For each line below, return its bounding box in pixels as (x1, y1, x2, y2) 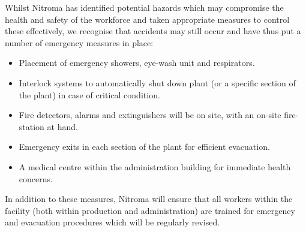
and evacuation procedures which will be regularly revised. (5, 216, 220, 228)
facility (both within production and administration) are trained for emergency (5, 204, 295, 216)
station (19, 120, 44, 132)
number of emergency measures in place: (5, 36, 154, 49)
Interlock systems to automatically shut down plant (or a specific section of (19, 76, 296, 89)
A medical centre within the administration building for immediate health (19, 160, 291, 173)
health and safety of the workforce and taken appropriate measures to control (5, 13, 290, 25)
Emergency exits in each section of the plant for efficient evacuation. (19, 140, 270, 153)
